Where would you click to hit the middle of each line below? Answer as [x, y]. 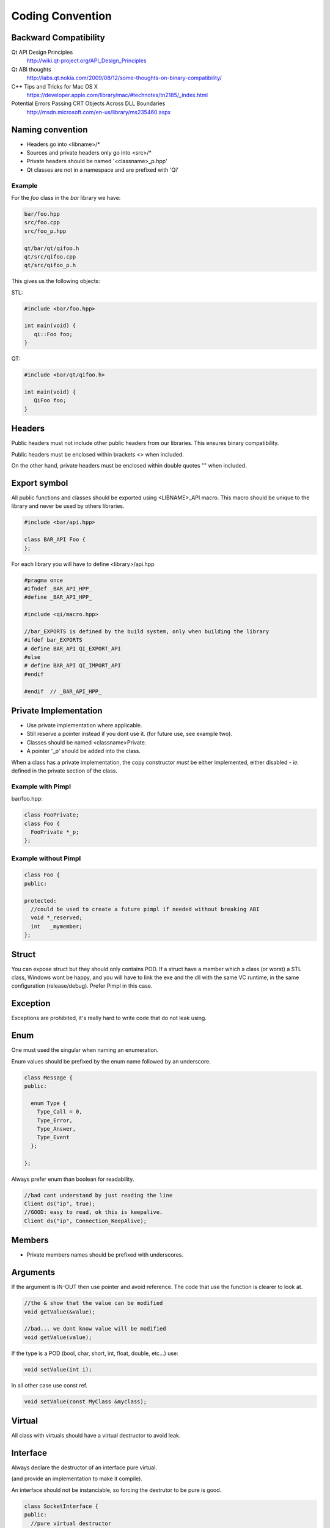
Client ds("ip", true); [60, 1203]
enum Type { [49, 1103]
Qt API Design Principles [42, 53]
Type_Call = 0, [60, 1112]
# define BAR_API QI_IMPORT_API [73, 666]
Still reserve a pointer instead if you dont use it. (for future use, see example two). [129, 734]
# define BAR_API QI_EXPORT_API [73, 648]
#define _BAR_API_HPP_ [58, 597]
